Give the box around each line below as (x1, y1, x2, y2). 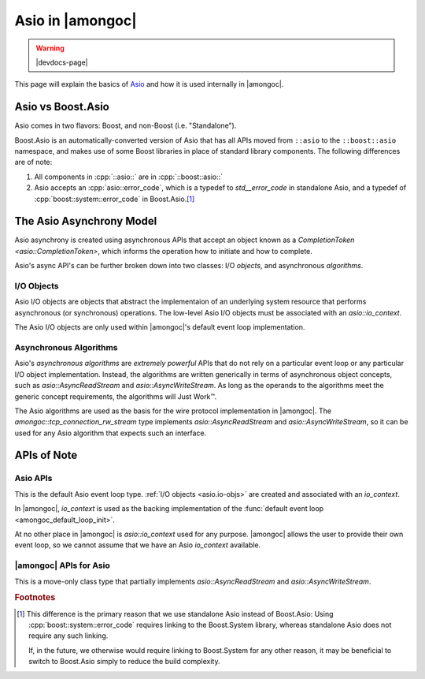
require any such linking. (28, 631, 109, 640)
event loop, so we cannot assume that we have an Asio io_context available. (14, 540, 261, 550)
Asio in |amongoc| (14, 12, 137, 29)
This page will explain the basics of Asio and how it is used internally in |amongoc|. (14, 80, 284, 89)
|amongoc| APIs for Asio (14, 560, 110, 571)
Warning (35, 43, 65, 53)
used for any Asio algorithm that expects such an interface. (14, 428, 207, 438)
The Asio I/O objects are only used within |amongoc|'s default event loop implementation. (14, 323, 305, 332)
